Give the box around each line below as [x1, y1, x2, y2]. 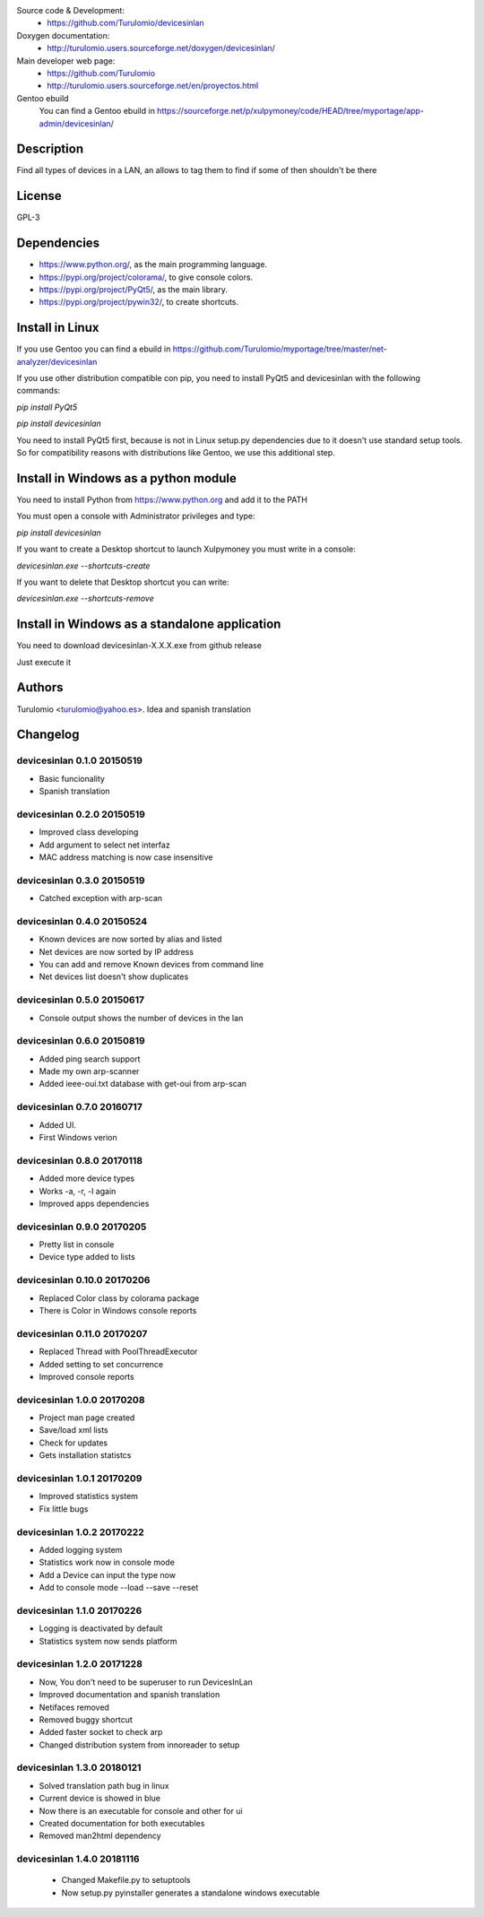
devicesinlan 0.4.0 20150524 [16, 915, 148, 927]
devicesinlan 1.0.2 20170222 [16, 1525, 144, 1538]
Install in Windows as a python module [16, 471, 238, 486]
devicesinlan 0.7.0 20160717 [16, 1101, 143, 1114]
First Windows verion [39, 1132, 118, 1143]
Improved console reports [39, 1371, 134, 1382]
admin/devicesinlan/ [39, 117, 114, 129]
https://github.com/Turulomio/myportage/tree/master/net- [172, 343, 387, 354]
